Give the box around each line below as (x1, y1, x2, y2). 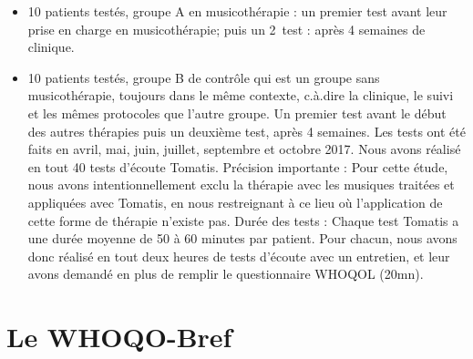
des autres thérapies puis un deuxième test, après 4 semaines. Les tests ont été (27, 121, 466, 140)
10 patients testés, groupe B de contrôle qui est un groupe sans (27, 67, 380, 87)
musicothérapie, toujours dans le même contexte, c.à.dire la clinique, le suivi (27, 86, 454, 105)
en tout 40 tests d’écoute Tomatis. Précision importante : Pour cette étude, (27, 157, 448, 176)
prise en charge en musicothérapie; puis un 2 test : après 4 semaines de (27, 19, 426, 38)
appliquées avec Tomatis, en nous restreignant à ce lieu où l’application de (27, 192, 443, 211)
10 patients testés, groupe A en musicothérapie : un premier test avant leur (27, 2, 447, 20)
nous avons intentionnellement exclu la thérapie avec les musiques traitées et (27, 175, 455, 194)
